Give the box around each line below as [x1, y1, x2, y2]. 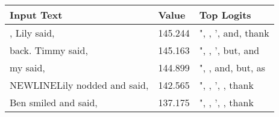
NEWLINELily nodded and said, [10, 78, 149, 92]
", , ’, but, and [199, 43, 260, 57]
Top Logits [199, 8, 251, 22]
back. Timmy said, [10, 43, 88, 57]
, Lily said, [10, 26, 55, 40]
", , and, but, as [199, 61, 266, 74]
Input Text [10, 8, 63, 22]
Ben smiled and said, [10, 95, 98, 109]
